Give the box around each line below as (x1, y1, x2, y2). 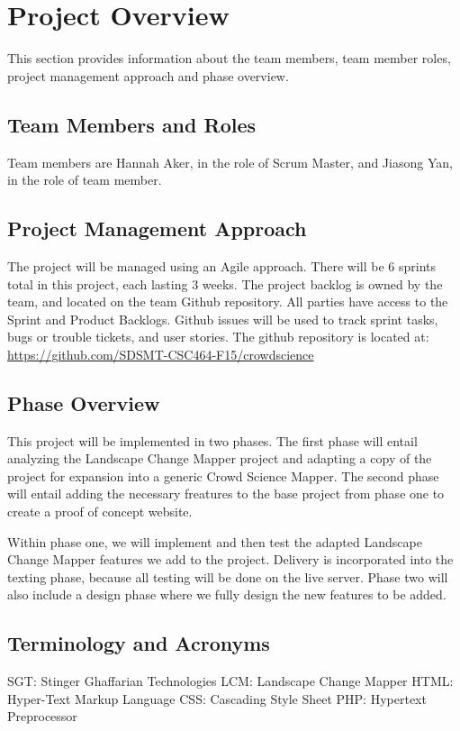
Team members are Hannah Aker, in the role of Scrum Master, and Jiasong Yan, (7, 152, 453, 171)
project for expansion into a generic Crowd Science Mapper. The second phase (7, 466, 439, 485)
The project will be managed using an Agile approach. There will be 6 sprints (7, 256, 436, 275)
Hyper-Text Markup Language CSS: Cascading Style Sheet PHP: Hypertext (7, 689, 427, 708)
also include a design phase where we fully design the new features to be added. (7, 585, 446, 604)
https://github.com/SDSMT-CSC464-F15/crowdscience (7, 344, 314, 363)
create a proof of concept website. (7, 502, 193, 521)
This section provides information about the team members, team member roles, (7, 49, 451, 68)
